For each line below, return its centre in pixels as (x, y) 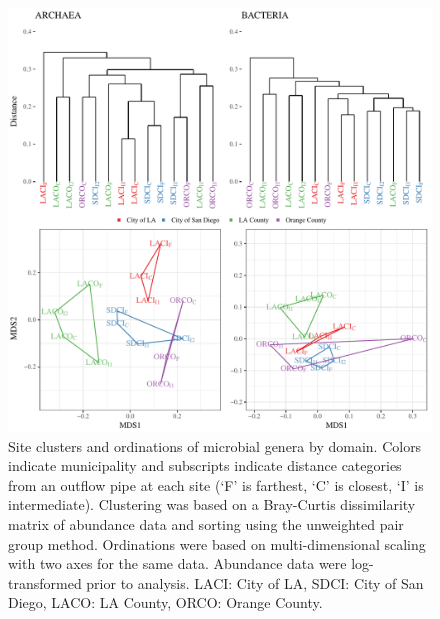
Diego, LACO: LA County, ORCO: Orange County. (165, 602)
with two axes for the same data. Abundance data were (177, 563)
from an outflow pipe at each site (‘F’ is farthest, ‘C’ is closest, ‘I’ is (216, 484)
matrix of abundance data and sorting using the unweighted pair (206, 523)
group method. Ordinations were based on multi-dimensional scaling (217, 543)
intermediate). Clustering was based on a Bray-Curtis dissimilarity (212, 504)
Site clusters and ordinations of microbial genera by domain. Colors (215, 445)
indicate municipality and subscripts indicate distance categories (205, 465)
